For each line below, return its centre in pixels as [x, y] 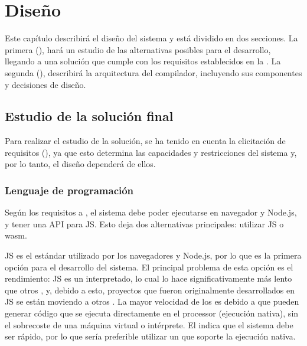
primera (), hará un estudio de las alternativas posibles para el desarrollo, [138, 49]
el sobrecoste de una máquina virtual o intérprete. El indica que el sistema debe [149, 324]
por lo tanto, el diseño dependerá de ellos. [80, 164]
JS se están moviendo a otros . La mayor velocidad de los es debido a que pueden [152, 301]
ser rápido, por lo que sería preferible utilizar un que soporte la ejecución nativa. [150, 336]
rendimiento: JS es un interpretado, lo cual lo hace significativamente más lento [148, 278]
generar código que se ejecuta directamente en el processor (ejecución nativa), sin [152, 313]
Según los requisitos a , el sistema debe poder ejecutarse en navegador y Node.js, [151, 212]
